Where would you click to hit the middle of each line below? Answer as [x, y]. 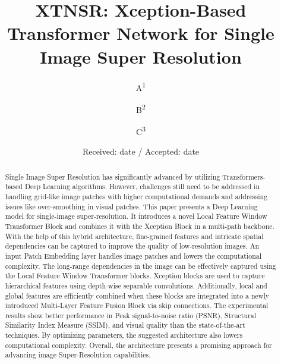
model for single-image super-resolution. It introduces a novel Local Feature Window [136, 216]
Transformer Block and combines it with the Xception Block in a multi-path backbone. [140, 226]
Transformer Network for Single [141, 33]
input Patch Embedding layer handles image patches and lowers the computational [133, 255]
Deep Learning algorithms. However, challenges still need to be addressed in [142, 186]
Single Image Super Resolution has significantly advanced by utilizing [113, 176]
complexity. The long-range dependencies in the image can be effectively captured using [140, 266]
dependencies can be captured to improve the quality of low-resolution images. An [132, 246]
